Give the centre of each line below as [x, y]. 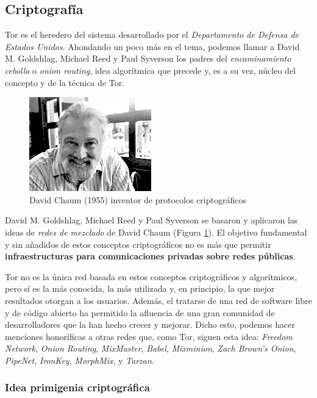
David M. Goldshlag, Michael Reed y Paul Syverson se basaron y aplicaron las [151, 220]
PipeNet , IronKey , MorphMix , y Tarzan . [80, 360]
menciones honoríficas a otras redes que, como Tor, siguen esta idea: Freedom [149, 336]
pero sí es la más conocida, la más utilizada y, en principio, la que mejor [140, 288]
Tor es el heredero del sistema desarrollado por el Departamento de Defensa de [152, 34]
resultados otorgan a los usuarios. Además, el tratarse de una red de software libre [158, 300]
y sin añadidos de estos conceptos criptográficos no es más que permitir [138, 244]
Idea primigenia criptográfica [77, 387]
